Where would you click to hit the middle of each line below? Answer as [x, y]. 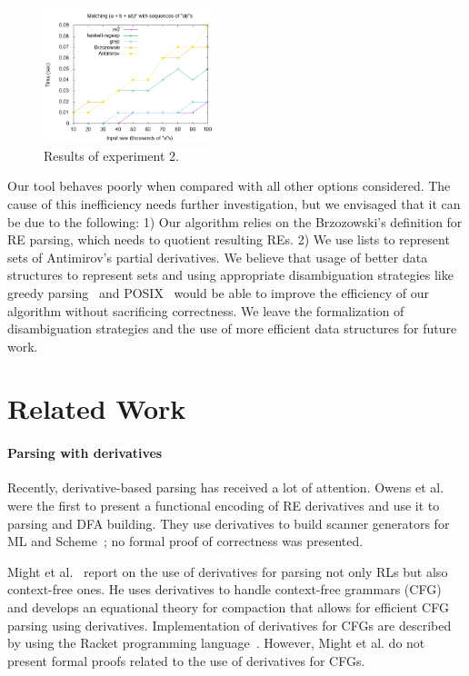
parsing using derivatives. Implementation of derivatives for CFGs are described [230, 625]
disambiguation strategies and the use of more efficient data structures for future [232, 328]
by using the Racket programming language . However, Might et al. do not [216, 643]
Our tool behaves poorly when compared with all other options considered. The [229, 186]
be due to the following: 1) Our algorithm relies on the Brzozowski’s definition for [235, 221]
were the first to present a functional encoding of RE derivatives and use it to [224, 506]
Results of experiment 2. [111, 155]
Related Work [97, 408]
